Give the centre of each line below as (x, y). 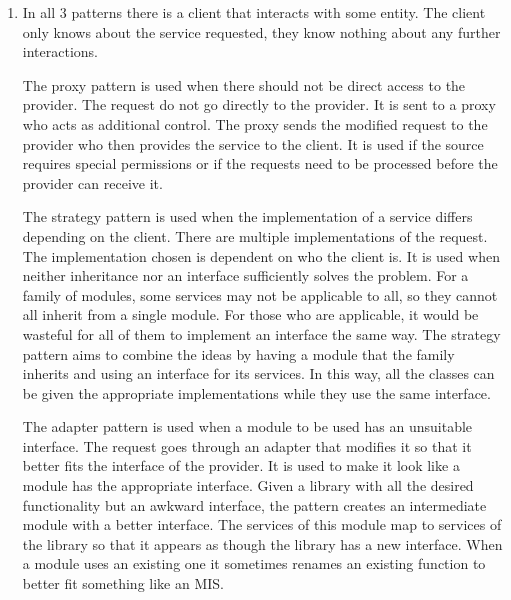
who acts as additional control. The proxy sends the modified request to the (255, 123)
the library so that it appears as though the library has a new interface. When (262, 543)
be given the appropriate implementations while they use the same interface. (256, 392)
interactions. (60, 51)
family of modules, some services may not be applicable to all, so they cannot (260, 294)
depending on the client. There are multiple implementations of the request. (255, 235)
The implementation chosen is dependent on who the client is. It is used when (261, 255)
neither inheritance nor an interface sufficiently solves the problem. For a (245, 275)
